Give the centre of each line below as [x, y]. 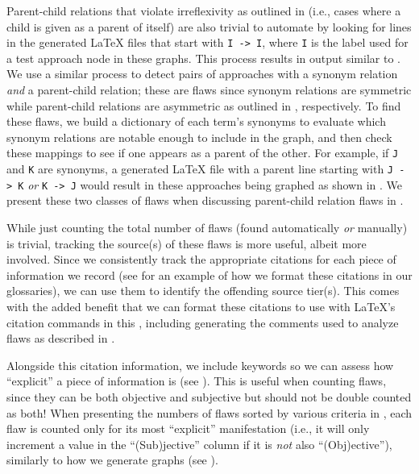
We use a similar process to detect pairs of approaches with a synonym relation [202, 74]
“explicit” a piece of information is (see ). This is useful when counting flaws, [197, 381]
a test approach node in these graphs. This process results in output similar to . [203, 58]
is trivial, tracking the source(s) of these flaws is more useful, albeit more [187, 243]
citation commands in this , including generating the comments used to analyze [203, 322]
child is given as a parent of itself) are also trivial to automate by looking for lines [209, 26]
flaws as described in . [61, 338]
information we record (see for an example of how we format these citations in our [209, 274]
